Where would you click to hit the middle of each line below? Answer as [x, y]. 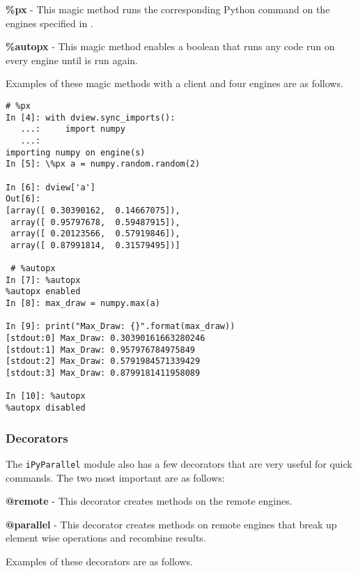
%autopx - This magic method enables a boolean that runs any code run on [170, 46]
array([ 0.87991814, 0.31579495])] [95, 245]
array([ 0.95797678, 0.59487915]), [95, 222]
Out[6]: [23, 199]
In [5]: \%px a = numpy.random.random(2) [103, 164]
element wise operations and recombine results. [106, 538]
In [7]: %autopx [43, 280]
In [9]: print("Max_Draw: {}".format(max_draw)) [120, 327]
